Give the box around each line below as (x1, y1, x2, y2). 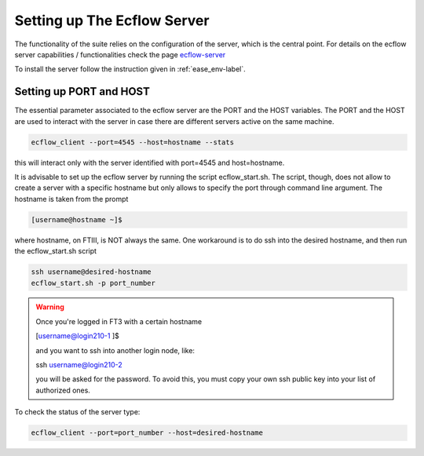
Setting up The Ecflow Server (14, 12, 210, 29)
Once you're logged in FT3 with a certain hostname (35, 316, 203, 326)
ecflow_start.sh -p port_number (31, 279, 156, 287)
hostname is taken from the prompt (14, 194, 129, 203)
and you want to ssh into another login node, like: (35, 345, 196, 355)
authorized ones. (35, 385, 90, 395)
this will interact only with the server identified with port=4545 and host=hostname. (14, 158, 285, 167)
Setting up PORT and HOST (14, 85, 151, 98)
